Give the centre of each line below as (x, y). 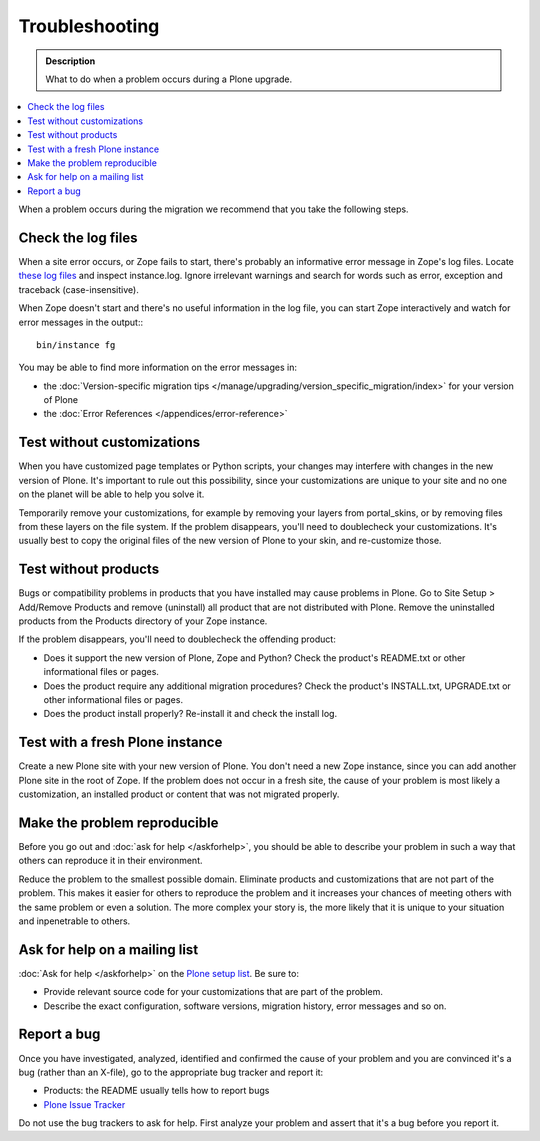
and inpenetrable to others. (74, 921)
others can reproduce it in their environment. (110, 861)
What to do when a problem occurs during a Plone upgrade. (169, 79)
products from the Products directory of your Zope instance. (143, 621)
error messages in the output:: (81, 322)
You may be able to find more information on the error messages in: (157, 367)
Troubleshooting (89, 26)
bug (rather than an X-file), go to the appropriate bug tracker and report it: (171, 1072)
